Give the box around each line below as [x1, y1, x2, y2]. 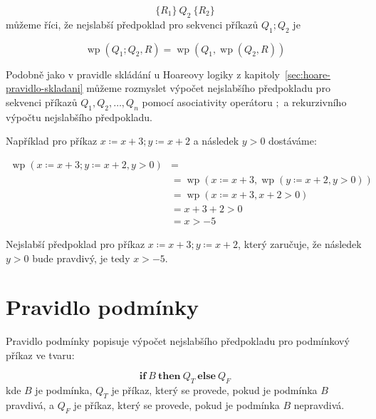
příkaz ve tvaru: [6, 347, 75, 362]
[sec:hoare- [285, 66, 330, 81]
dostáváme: [268, 133, 317, 148]
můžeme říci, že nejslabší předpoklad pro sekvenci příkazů [6, 16, 258, 31]
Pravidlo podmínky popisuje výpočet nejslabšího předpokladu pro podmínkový [6, 333, 350, 348]
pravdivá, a [6, 398, 55, 413]
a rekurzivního [283, 94, 347, 109]
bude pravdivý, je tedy [32, 250, 130, 265]
